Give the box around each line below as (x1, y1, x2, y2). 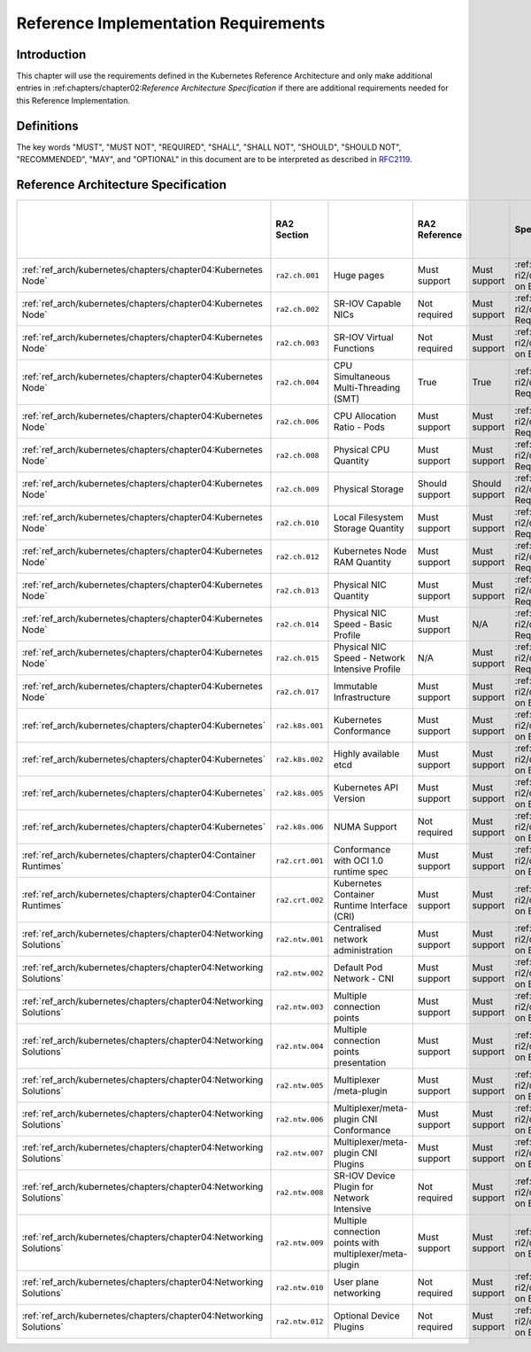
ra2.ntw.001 (275, 935, 324, 944)
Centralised (333, 922, 382, 935)
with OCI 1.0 (333, 855, 384, 867)
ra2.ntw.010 (275, 1283, 324, 1293)
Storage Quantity (333, 523, 404, 535)
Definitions (16, 118, 79, 133)
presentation (333, 1057, 387, 1069)
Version (333, 793, 366, 805)
